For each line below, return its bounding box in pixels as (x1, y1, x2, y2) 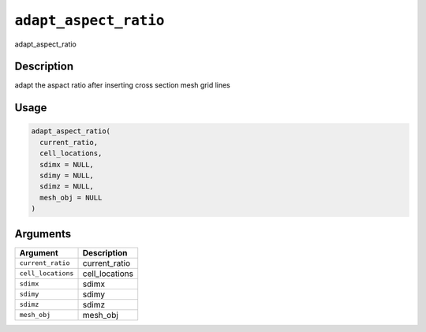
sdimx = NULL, (39, 160, 95, 169)
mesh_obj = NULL (39, 193, 103, 202)
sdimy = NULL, (39, 171, 95, 181)
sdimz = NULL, (39, 182, 95, 191)
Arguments (14, 227, 72, 241)
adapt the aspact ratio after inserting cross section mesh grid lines (14, 80, 230, 90)
